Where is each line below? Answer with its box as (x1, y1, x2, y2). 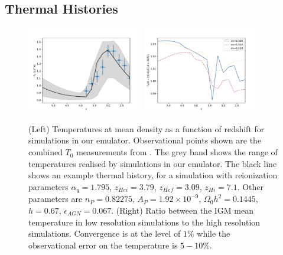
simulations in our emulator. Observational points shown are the (28, 134, 262, 146)
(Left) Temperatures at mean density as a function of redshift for (28, 122, 265, 135)
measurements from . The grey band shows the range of (76, 146, 278, 158)
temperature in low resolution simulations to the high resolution (28, 215, 261, 228)
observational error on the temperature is (28, 238, 178, 251)
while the (197, 227, 230, 240)
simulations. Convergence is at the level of (28, 227, 181, 240)
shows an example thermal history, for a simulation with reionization (28, 169, 278, 181)
